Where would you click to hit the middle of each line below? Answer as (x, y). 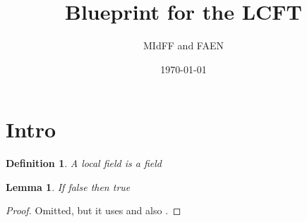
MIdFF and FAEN (183, 45)
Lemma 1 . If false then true (68, 186)
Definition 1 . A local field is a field (84, 163)
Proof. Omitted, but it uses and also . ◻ (94, 210)
